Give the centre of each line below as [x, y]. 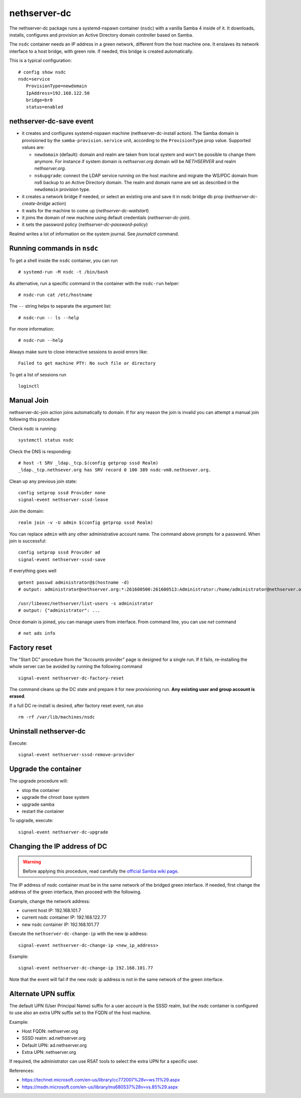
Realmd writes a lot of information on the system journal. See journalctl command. [94, 234]
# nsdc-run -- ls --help [49, 318]
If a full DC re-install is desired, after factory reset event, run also [76, 706]
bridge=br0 [39, 100]
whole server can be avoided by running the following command [76, 666]
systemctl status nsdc [46, 440]
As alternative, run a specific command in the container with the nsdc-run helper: [95, 283]
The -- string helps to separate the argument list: [60, 306]
